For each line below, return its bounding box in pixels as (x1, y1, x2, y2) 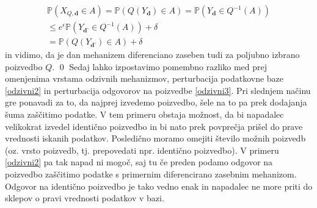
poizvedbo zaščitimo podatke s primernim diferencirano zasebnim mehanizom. (5, 168, 297, 181)
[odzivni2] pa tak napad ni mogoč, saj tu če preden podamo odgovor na (5, 156, 273, 168)
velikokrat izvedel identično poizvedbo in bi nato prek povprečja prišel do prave (5, 120, 303, 132)
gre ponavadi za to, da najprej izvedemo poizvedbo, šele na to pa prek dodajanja (5, 96, 307, 109)
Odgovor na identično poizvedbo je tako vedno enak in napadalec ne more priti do (5, 179, 313, 192)
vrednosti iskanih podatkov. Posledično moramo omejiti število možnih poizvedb (5, 132, 306, 145)
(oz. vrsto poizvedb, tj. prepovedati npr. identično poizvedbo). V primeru (5, 143, 279, 156)
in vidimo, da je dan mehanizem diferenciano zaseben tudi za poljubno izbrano (5, 48, 300, 61)
